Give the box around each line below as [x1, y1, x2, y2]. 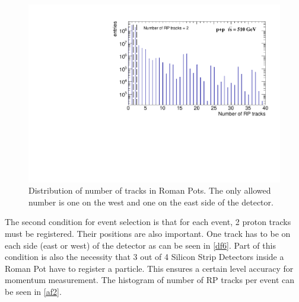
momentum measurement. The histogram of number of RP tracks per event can [5, 274, 295, 286]
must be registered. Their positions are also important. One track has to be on [5, 227, 291, 240]
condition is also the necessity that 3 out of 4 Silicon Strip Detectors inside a [5, 250, 284, 263]
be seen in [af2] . [5, 285, 62, 297]
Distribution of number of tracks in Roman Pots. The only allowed [28, 184, 271, 197]
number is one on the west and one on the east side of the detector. [28, 195, 273, 208]
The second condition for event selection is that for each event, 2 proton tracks [5, 216, 291, 228]
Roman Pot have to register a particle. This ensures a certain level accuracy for [5, 262, 294, 274]
